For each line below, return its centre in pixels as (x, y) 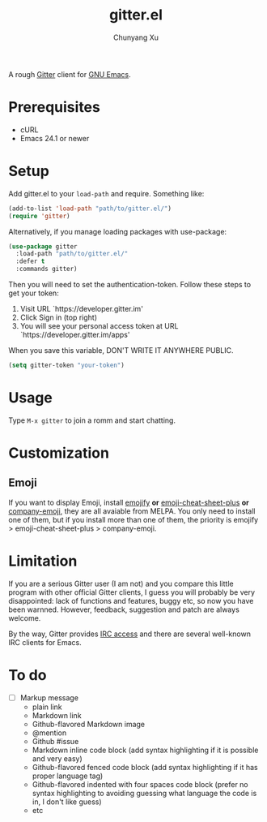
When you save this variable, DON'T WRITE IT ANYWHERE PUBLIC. (121, 351)
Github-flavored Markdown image (89, 724)
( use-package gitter (43, 246)
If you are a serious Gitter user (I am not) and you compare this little (121, 583)
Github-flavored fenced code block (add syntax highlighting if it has (145, 767)
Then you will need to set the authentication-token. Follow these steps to (130, 285)
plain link (47, 707)
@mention (49, 733)
